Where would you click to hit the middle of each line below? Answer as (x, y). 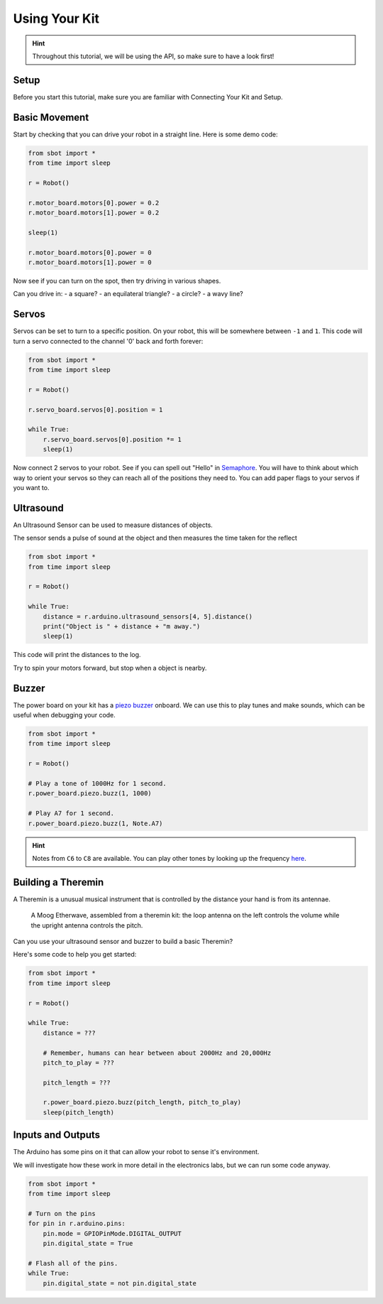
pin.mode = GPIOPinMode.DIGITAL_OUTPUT (112, 1233)
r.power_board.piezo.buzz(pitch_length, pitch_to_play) (142, 1102)
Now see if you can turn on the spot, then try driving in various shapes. (117, 281)
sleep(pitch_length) (79, 1112)
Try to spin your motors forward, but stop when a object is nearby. (110, 668)
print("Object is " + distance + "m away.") (122, 626)
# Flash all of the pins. (73, 1263)
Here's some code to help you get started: (75, 955)
